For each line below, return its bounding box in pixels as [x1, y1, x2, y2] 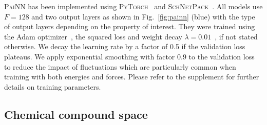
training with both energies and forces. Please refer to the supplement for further [4, 71, 259, 82]
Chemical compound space [4, 106, 148, 122]
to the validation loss [188, 51, 255, 61]
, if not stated [215, 31, 258, 41]
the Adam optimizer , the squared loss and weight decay [4, 31, 182, 41]
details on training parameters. [4, 81, 101, 92]
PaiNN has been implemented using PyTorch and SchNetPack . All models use [4, 1, 263, 11]
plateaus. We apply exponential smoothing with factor [4, 51, 175, 61]
